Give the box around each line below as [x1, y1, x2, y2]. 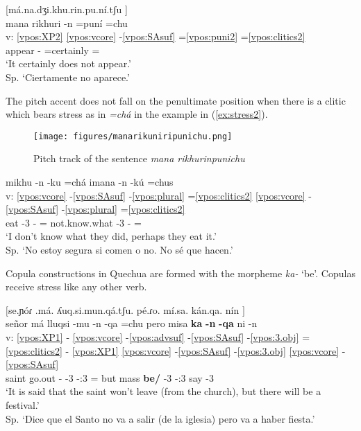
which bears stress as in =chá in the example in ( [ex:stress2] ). [6, 107, 268, 121]
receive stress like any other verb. [6, 279, 147, 294]
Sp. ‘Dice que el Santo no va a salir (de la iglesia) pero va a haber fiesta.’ [6, 411, 315, 425]
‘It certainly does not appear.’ [6, 56, 132, 71]
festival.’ [6, 397, 40, 412]
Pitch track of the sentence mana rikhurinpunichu [33, 151, 245, 166]
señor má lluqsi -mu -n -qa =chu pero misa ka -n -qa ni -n [6, 316, 258, 331]
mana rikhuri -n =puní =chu [6, 15, 128, 30]
